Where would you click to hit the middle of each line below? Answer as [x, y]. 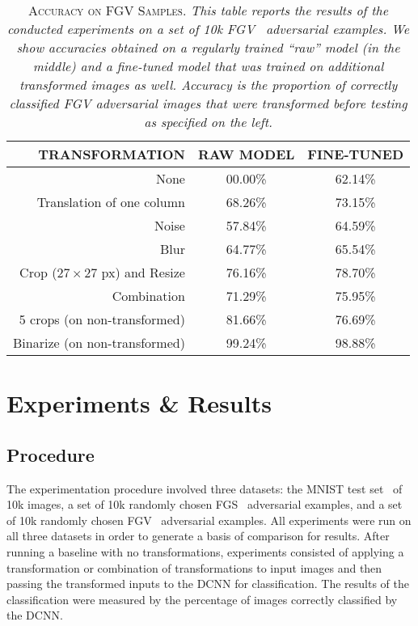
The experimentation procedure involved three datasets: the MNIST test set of [205, 488]
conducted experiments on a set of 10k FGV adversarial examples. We [208, 29]
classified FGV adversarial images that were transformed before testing [208, 103]
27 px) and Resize [135, 272]
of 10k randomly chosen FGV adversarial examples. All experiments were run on [209, 520]
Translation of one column [111, 202]
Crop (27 [45, 272]
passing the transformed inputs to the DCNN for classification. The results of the [208, 584]
